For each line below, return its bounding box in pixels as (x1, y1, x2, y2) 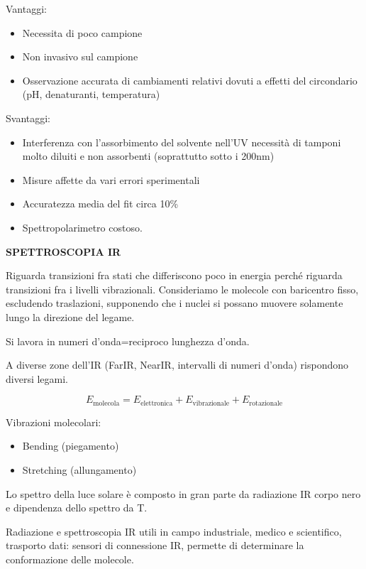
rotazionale (249, 399, 283, 407)
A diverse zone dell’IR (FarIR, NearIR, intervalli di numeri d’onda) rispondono (6, 357, 349, 372)
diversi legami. (6, 371, 69, 386)
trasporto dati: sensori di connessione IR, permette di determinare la (6, 538, 304, 553)
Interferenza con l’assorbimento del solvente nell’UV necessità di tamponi (22, 134, 341, 149)
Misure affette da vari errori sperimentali (22, 172, 200, 187)
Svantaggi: (6, 110, 51, 125)
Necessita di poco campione (22, 25, 143, 40)
